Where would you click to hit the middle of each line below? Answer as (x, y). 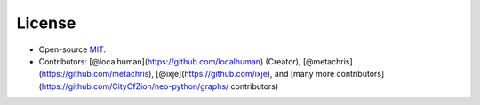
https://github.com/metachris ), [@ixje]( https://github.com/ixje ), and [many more (188, 74)
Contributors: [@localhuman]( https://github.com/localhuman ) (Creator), (170, 61)
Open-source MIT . (72, 49)
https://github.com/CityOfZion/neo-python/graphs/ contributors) (160, 86)
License (46, 23)
